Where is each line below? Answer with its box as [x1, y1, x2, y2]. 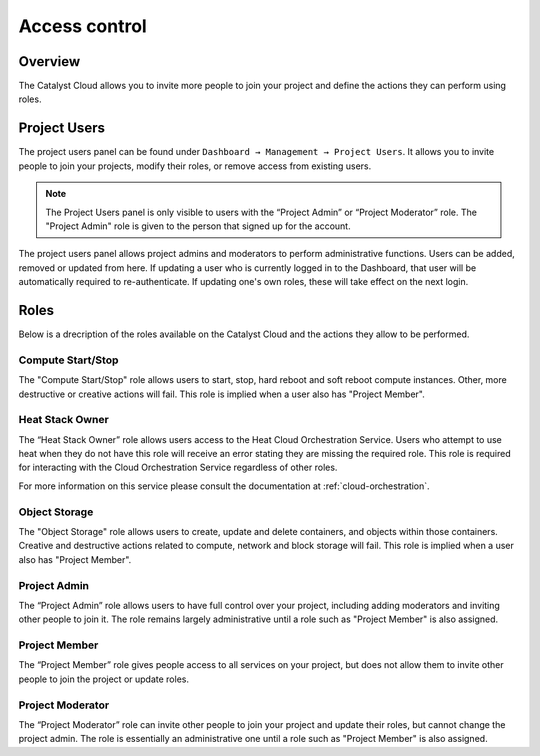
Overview [18, 53, 81, 70]
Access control [18, 15, 147, 37]
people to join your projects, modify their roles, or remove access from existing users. [18, 160, 372, 172]
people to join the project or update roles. [18, 673, 190, 685]
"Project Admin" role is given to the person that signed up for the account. [45, 220, 351, 232]
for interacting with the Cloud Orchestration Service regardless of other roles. [18, 461, 338, 474]
